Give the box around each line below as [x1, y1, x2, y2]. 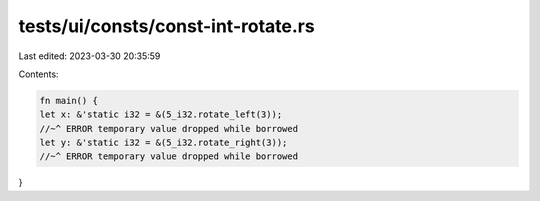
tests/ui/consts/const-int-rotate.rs [18, 15, 315, 37]
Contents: [18, 68, 59, 80]
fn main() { [39, 95, 99, 106]
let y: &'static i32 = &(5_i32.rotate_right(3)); [39, 137, 288, 149]
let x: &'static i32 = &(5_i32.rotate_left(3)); [39, 109, 283, 120]
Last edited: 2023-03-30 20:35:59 [18, 50, 161, 62]
